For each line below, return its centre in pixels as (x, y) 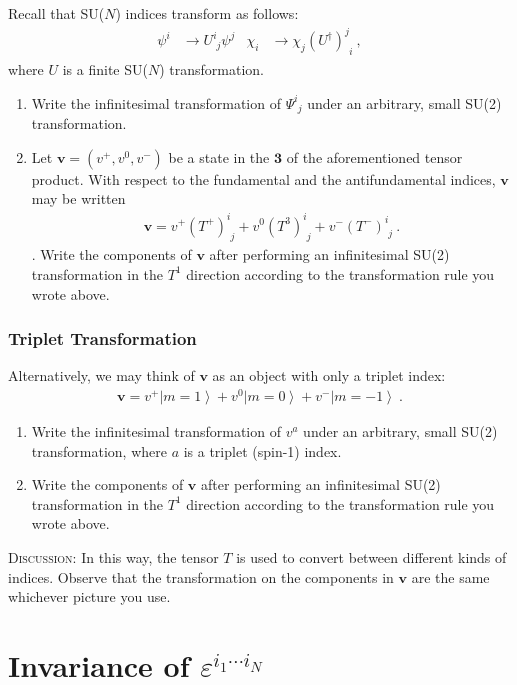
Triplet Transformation (102, 338)
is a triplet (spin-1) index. (262, 450)
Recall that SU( (56, 13)
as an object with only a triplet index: (329, 375)
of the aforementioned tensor (374, 156)
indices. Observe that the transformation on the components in (201, 576)
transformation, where (99, 450)
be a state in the (219, 156)
